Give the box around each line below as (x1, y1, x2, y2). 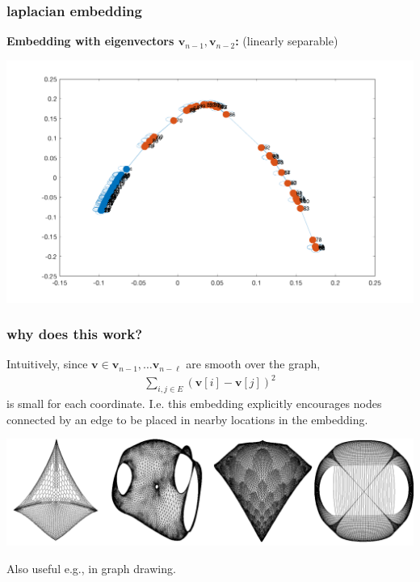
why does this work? (6, 324, 143, 344)
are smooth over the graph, (186, 355, 321, 372)
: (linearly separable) (235, 32, 338, 49)
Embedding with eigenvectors (6, 32, 174, 49)
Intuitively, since (6, 355, 88, 372)
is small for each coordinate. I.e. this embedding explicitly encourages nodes (6, 395, 382, 412)
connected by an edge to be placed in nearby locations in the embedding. (6, 410, 368, 427)
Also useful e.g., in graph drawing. (6, 559, 176, 576)
